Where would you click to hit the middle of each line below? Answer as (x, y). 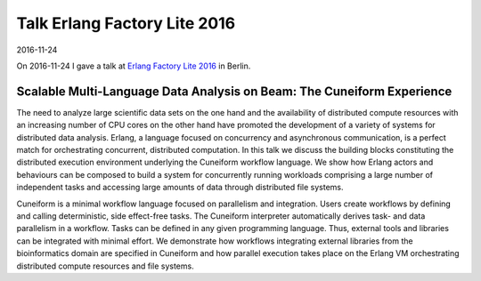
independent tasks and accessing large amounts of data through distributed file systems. (180, 188)
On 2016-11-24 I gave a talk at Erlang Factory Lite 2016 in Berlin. (134, 66)
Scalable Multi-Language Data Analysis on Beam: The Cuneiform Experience (234, 91)
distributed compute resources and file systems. (106, 266)
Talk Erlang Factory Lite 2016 (126, 23)
